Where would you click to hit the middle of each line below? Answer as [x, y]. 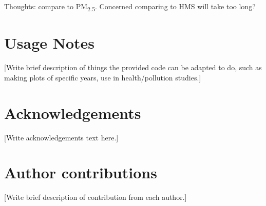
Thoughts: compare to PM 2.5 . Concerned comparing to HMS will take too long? [130, 7]
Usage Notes [50, 43]
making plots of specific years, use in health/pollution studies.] [103, 77]
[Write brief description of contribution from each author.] [96, 197]
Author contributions [81, 172]
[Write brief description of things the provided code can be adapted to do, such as [133, 67]
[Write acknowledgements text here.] [61, 137]
